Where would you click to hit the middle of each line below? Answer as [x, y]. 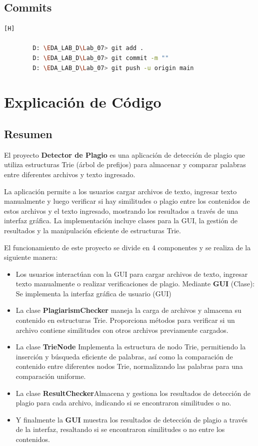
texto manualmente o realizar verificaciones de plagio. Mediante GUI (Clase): [135, 284]
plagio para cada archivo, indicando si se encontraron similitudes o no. [123, 403]
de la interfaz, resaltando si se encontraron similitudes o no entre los [120, 429]
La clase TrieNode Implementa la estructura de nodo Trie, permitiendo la [131, 347]
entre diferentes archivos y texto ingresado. [70, 174]
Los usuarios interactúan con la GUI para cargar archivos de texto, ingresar [132, 274]
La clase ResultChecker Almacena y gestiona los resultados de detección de [133, 393]
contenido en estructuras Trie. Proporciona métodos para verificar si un [125, 320]
